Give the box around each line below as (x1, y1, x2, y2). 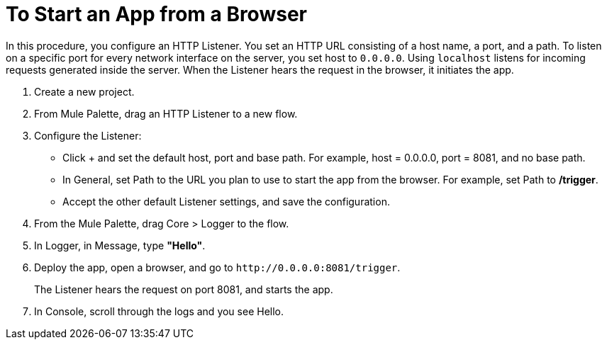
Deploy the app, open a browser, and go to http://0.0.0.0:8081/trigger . (34, 261, 401, 273)
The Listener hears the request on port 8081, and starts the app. (34, 283, 333, 295)
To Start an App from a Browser (6, 2, 307, 26)
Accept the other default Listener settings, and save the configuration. (62, 195, 390, 208)
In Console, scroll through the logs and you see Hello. (34, 305, 284, 317)
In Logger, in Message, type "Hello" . (34, 239, 206, 251)
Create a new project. (34, 85, 135, 98)
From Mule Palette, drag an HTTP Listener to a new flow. (34, 107, 298, 120)
